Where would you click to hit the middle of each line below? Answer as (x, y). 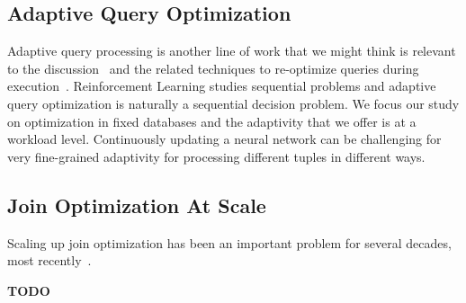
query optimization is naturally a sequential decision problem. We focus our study (233, 103)
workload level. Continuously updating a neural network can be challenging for (224, 139)
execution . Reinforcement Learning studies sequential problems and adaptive (222, 86)
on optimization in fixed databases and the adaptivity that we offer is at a (212, 121)
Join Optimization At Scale (137, 205)
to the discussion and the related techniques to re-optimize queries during (213, 68)
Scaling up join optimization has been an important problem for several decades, (229, 242)
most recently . (49, 260)
